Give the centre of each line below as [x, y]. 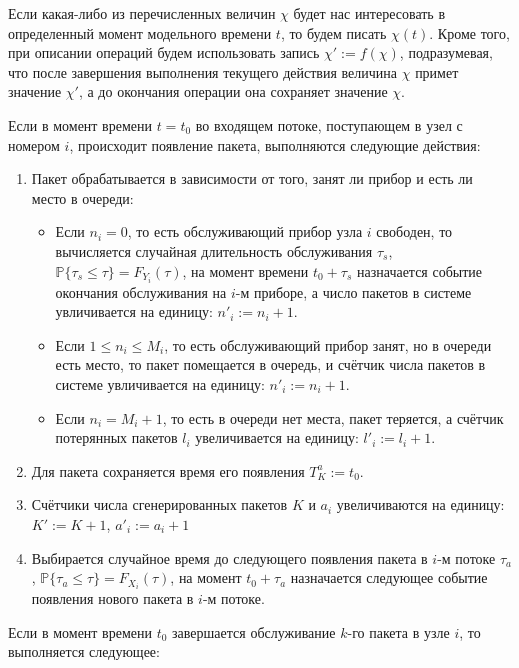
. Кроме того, [469, 32]
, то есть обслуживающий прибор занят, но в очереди [328, 344]
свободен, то [414, 231]
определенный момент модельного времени [140, 32]
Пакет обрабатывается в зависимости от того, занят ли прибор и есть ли [252, 178]
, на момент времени [245, 270]
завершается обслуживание [254, 631]
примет [437, 71]
